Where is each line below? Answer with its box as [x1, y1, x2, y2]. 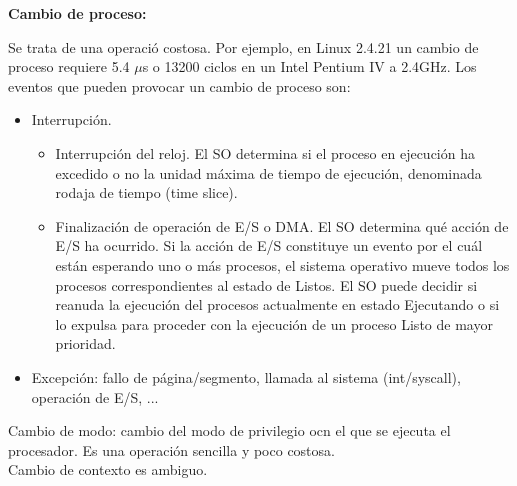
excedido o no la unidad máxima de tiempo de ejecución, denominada [55, 162, 482, 183]
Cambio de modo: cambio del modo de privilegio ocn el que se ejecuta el [8, 420, 451, 441]
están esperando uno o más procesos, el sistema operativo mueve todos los [55, 254, 510, 275]
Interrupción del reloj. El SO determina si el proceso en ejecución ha [55, 142, 475, 163]
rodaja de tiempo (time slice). [55, 182, 238, 203]
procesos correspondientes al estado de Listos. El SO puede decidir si [55, 274, 478, 295]
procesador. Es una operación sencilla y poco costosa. [8, 439, 335, 460]
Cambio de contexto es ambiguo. [8, 459, 208, 480]
